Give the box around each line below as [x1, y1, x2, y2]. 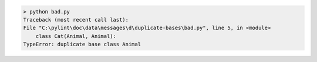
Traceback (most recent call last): [23, 16, 129, 23]
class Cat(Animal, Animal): [35, 33, 117, 39]
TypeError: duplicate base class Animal [23, 41, 141, 48]
